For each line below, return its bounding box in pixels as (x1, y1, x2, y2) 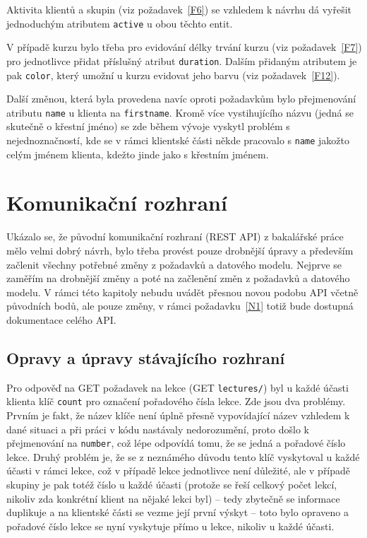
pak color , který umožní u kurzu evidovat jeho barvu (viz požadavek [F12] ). (6, 67, 340, 82)
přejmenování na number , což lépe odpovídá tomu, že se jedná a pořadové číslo (6, 435, 346, 450)
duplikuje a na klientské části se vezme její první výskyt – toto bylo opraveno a (6, 505, 349, 520)
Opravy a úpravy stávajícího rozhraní (6, 346, 285, 368)
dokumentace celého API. (6, 312, 116, 327)
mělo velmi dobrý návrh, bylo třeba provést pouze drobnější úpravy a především (6, 242, 354, 257)
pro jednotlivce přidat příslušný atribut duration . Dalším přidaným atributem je (6, 53, 357, 68)
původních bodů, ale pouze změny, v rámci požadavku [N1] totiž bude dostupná (6, 298, 354, 313)
